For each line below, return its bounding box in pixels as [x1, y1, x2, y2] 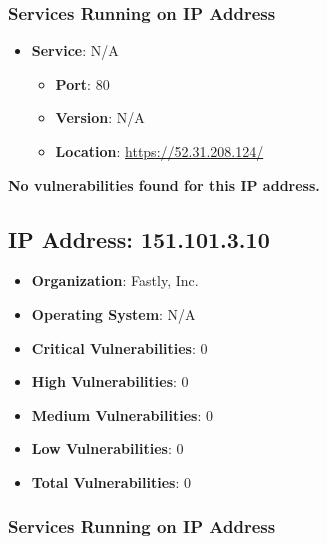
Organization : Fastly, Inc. [31, 270, 199, 291]
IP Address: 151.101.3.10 [8, 223, 270, 254]
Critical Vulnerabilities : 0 [31, 337, 208, 358]
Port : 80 [55, 73, 110, 94]
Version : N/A [55, 107, 145, 128]
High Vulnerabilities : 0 [31, 371, 189, 392]
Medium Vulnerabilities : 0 [31, 404, 213, 425]
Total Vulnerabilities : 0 [31, 471, 191, 492]
